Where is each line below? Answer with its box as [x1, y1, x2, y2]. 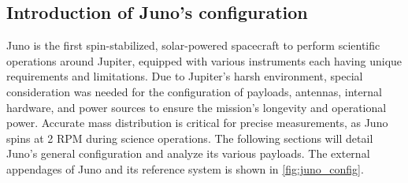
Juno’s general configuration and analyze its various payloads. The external [6, 145, 370, 162]
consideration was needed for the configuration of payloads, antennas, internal [6, 83, 382, 99]
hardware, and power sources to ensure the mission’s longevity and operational [6, 99, 387, 115]
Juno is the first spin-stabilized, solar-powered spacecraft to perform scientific [6, 37, 380, 54]
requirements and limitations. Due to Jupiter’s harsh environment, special [6, 68, 363, 84]
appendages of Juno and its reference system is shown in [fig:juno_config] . [6, 160, 364, 177]
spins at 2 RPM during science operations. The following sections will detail [6, 129, 373, 146]
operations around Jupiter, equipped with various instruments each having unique [6, 52, 402, 69]
